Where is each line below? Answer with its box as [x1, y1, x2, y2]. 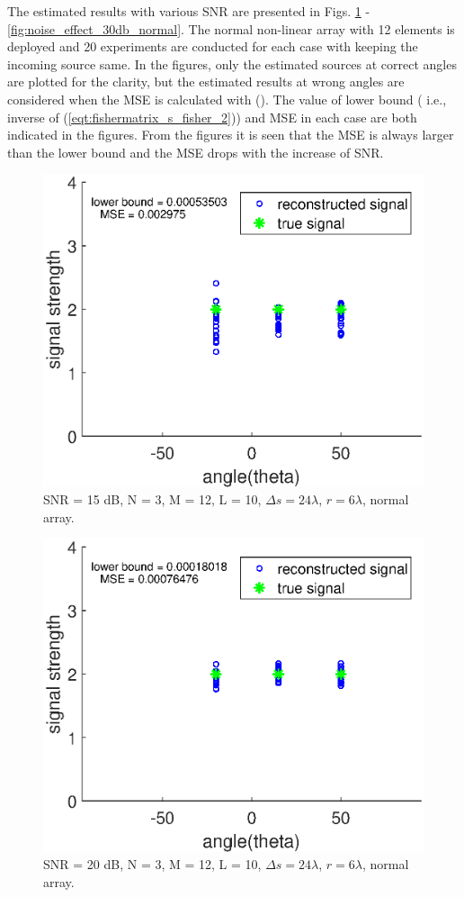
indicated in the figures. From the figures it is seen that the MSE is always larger [7, 125, 454, 144]
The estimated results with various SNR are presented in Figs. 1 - [7, 2, 370, 20]
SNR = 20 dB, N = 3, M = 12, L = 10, [43, 855, 262, 874]
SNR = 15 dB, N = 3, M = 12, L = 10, [43, 490, 262, 509]
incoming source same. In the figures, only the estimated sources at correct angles [7, 54, 457, 73]
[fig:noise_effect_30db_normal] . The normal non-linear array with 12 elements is [7, 19, 455, 38]
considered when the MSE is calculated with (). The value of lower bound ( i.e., [7, 89, 447, 108]
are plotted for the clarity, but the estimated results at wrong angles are [7, 72, 405, 91]
